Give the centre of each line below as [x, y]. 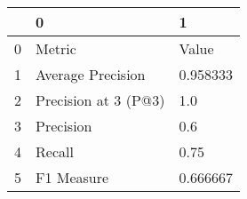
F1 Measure [72, 177]
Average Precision [91, 74]
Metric [56, 48]
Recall [55, 151]
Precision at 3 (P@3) [100, 100]
